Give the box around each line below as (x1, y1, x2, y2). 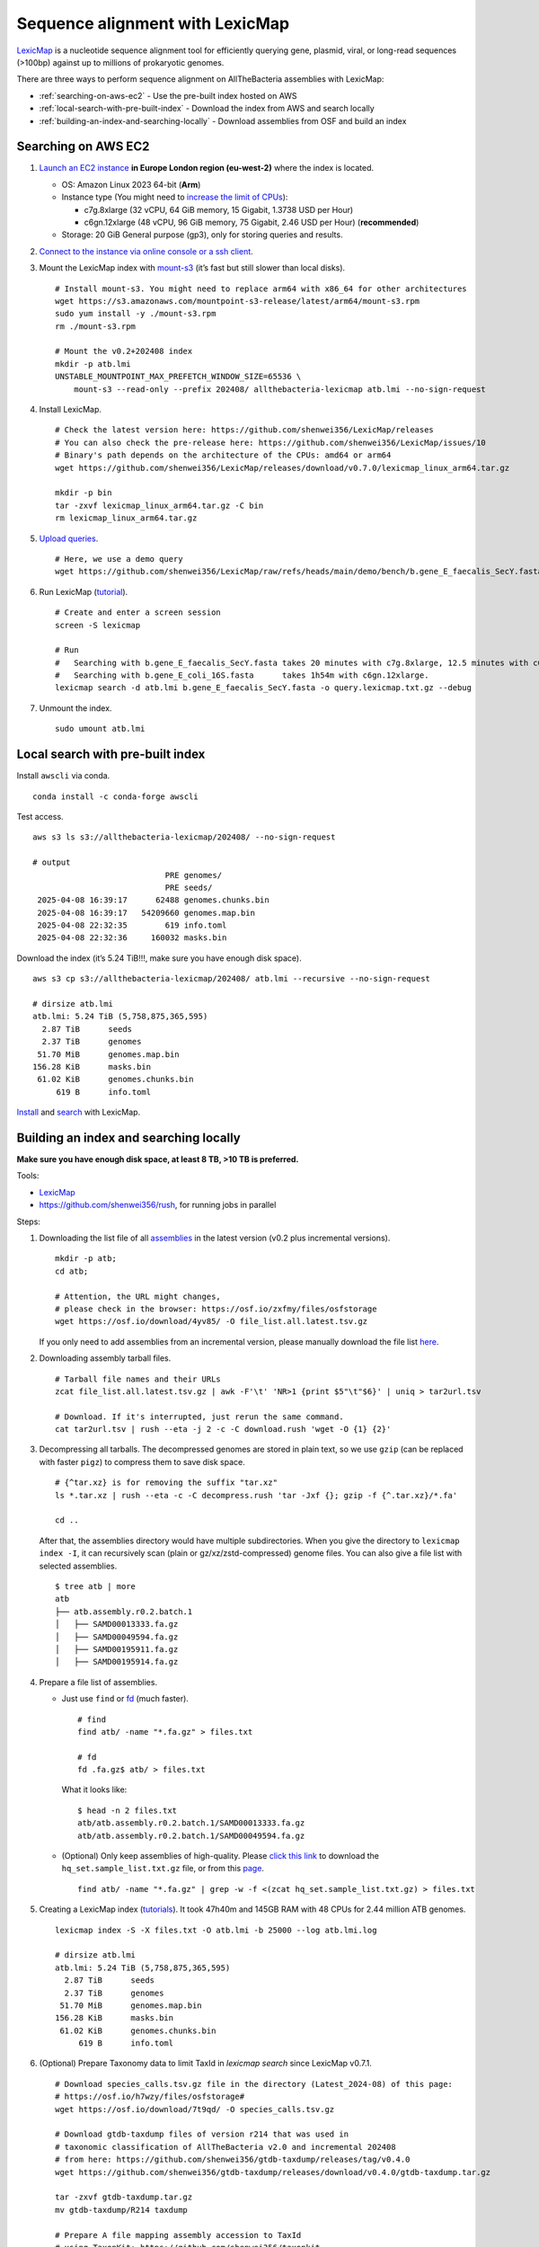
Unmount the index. (39, 702, 112, 714)
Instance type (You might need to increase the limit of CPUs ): (61, 191, 288, 202)
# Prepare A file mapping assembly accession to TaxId (55, 2230, 302, 2240)
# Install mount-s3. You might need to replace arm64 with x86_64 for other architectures (55, 283, 467, 294)
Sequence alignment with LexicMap (16, 13, 290, 33)
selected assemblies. (39, 1560, 118, 1571)
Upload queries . (39, 533, 99, 544)
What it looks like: (61, 1784, 128, 1795)
